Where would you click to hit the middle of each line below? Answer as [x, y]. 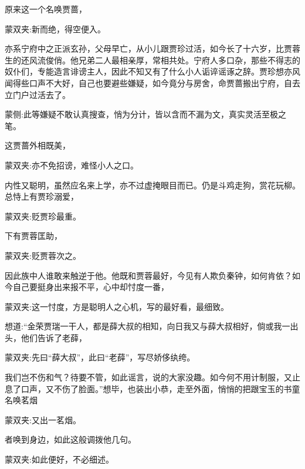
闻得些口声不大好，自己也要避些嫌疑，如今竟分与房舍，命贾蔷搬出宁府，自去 [152, 82]
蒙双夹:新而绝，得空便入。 [55, 28]
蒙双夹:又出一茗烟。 [43, 419]
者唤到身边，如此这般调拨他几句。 [70, 439]
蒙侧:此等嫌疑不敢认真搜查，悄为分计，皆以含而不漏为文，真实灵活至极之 [145, 114]
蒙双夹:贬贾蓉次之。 [43, 255]
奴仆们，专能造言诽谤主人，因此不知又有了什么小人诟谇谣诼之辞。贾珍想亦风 [152, 71]
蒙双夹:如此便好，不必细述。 [59, 459]
